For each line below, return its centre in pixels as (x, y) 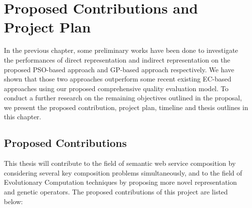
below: (13, 201)
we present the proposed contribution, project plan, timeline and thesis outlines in (126, 107)
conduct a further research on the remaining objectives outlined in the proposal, (123, 98)
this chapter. (23, 117)
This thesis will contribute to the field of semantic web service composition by (120, 163)
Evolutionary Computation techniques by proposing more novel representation (120, 182)
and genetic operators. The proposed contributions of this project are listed (116, 192)
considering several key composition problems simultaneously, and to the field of (123, 172)
